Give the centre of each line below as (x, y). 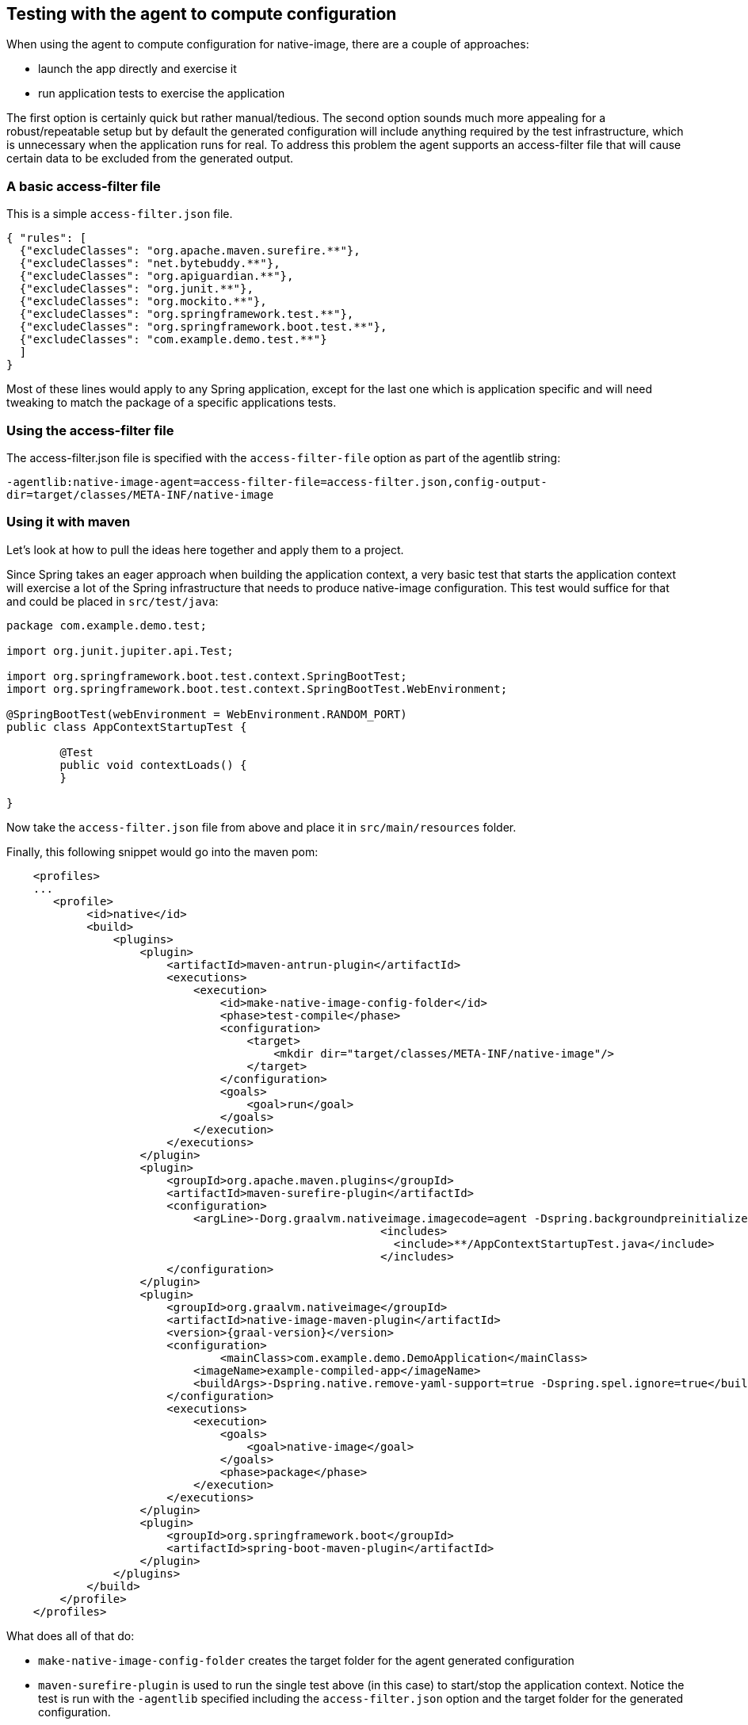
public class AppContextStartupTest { (127, 727)
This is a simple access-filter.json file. (120, 214)
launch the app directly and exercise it (137, 69)
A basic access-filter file (84, 186)
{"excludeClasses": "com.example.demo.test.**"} (173, 340)
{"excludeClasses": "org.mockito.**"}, (143, 302)
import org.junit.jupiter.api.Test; (120, 650)
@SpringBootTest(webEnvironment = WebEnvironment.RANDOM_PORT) (207, 714)
